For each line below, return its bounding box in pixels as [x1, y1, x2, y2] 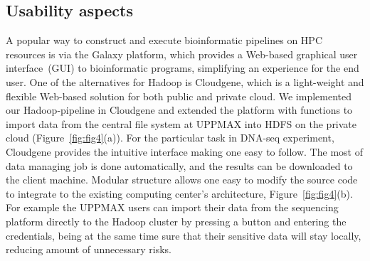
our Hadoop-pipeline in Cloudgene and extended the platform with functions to [6, 102, 353, 117]
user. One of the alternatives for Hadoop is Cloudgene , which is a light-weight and [6, 74, 364, 89]
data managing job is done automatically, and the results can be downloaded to [6, 158, 353, 173]
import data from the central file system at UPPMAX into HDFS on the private [6, 116, 357, 131]
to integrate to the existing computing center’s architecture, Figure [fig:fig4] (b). [6, 186, 353, 201]
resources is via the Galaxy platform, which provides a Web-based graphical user [6, 46, 358, 61]
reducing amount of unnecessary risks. [6, 242, 171, 257]
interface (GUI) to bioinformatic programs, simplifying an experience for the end [6, 60, 359, 75]
